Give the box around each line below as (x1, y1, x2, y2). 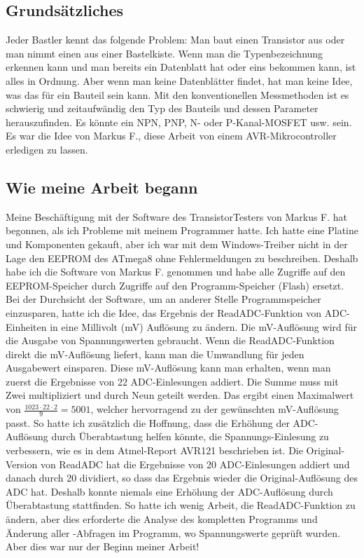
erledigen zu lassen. (6, 142, 88, 156)
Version (6, 456, 38, 471)
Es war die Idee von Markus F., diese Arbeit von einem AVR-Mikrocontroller (6, 128, 337, 143)
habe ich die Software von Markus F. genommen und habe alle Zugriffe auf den (6, 264, 346, 279)
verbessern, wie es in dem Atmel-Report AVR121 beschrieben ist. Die (6, 443, 303, 458)
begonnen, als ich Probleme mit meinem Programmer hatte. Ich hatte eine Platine (6, 223, 359, 238)
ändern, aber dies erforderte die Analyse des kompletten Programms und (6, 512, 318, 526)
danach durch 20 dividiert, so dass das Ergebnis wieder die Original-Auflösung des (6, 470, 358, 485)
